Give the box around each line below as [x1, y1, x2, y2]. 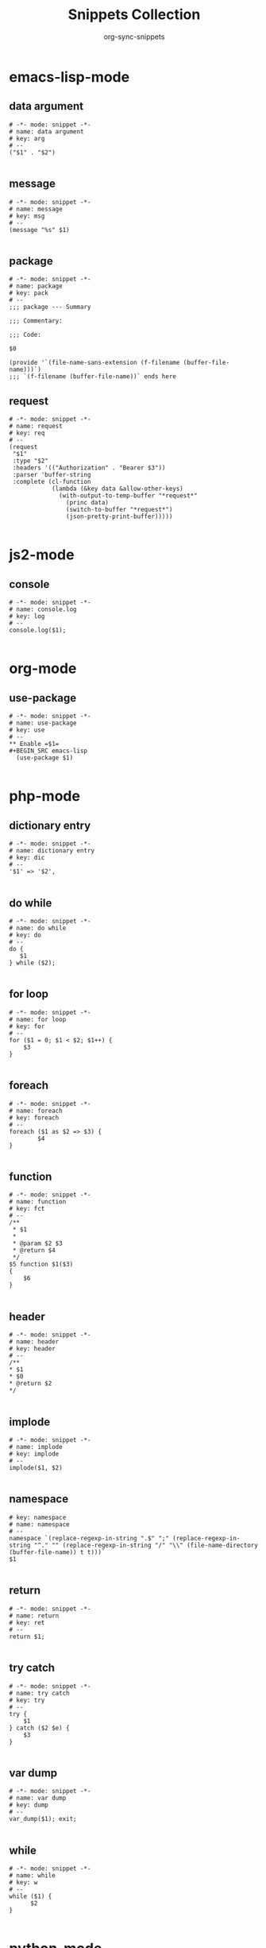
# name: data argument [9, 127, 84, 136]
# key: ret [9, 1618, 45, 1626]
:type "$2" [12, 457, 48, 466]
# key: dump [9, 1801, 48, 1809]
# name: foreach [9, 1107, 63, 1115]
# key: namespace [9, 1513, 67, 1521]
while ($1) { [9, 1892, 52, 1900]
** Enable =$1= [9, 740, 60, 748]
